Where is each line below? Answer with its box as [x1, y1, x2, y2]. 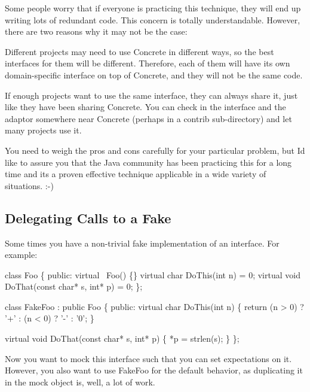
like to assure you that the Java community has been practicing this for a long [5, 156, 292, 168]
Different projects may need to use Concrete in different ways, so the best [5, 45, 274, 57]
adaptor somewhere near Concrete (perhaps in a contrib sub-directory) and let [5, 112, 292, 124]
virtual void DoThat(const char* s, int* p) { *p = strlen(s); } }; [5, 332, 240, 345]
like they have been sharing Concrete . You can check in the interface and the [5, 101, 286, 113]
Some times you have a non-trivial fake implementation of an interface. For [5, 236, 280, 249]
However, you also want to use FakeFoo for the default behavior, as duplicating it [5, 364, 303, 376]
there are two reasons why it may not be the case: [5, 25, 188, 38]
